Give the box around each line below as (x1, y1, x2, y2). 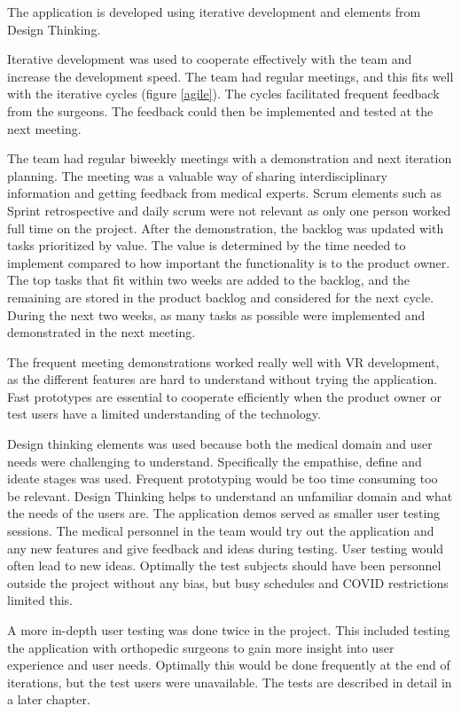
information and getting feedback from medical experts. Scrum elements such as (7, 184, 442, 202)
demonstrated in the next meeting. (7, 323, 196, 341)
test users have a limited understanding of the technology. (7, 404, 321, 423)
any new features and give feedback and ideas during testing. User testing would (7, 538, 444, 557)
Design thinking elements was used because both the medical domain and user (7, 435, 433, 453)
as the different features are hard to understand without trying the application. (7, 370, 438, 388)
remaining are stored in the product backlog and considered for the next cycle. (7, 287, 434, 306)
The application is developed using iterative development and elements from (7, 3, 421, 20)
